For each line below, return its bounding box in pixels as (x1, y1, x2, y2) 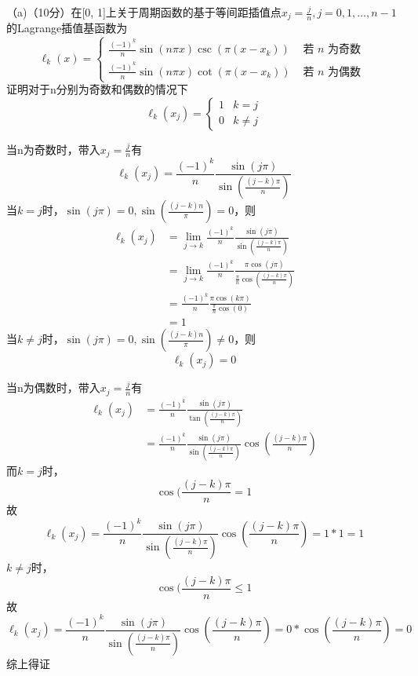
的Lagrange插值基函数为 (6, 20, 128, 36)
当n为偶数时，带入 (6, 379, 100, 396)
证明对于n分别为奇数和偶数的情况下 (6, 81, 188, 97)
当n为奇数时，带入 (6, 141, 100, 157)
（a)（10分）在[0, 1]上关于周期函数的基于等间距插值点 (6, 4, 282, 20)
